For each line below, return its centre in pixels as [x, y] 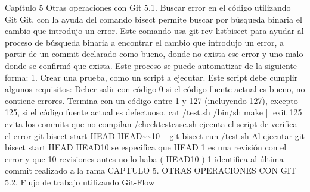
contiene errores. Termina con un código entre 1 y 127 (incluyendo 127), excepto [151, 100]
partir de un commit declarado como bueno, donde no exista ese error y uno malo [154, 54]
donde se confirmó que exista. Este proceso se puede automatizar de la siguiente [151, 65]
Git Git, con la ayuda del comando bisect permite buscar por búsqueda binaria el [154, 19]
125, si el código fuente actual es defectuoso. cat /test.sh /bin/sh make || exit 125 [154, 112]
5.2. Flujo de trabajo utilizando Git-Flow [80, 182]
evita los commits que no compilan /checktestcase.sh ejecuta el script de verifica [151, 123]
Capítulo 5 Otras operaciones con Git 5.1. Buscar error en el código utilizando [148, 7]
